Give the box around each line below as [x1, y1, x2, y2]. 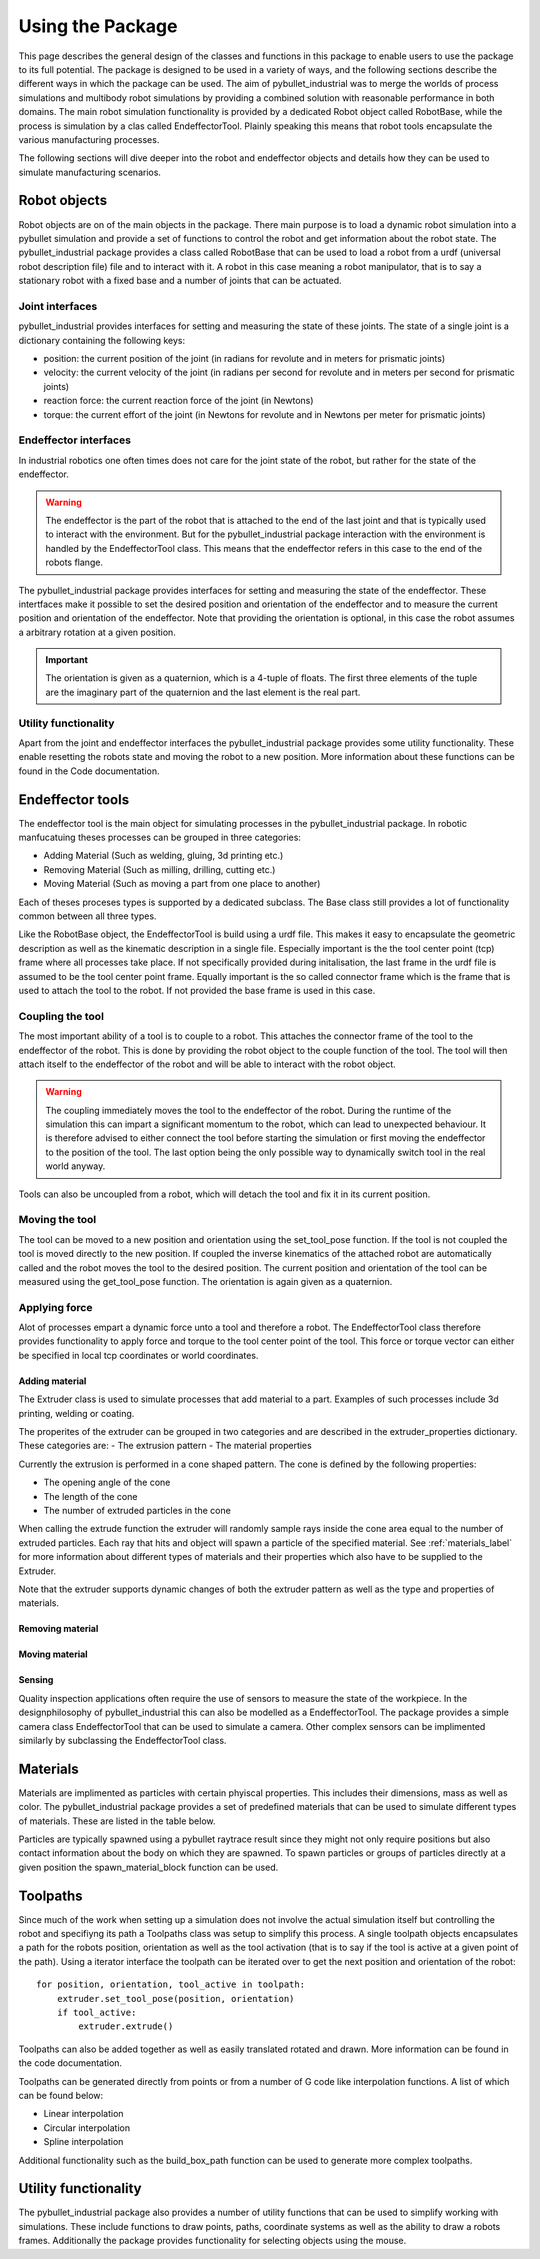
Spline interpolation [43, 2136, 124, 2148]
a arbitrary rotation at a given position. [18, 626, 177, 638]
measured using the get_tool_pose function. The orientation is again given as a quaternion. [18, 1275, 393, 1287]
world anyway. [45, 1160, 106, 1172]
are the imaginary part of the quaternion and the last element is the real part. [45, 686, 361, 698]
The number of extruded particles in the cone [43, 1504, 232, 1516]
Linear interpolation [43, 2108, 124, 2120]
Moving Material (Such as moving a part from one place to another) [43, 878, 321, 890]
